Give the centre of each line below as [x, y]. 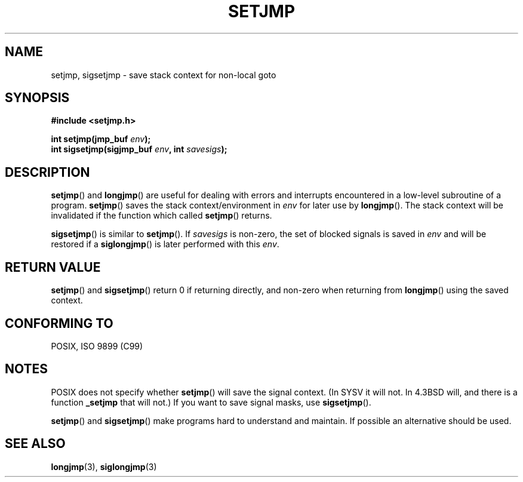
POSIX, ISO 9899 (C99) [97, 346]
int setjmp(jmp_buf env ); [101, 139]
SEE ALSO [35, 444]
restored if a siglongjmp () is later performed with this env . [165, 244]
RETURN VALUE [53, 267]
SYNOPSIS [37, 98]
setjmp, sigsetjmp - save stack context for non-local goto [164, 75]
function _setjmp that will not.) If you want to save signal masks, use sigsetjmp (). [211, 402]
